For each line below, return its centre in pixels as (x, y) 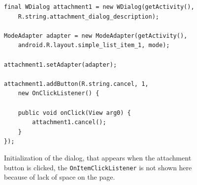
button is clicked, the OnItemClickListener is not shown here (98, 167)
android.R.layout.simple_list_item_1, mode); (94, 45)
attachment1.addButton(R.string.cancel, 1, (76, 84)
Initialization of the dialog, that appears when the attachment (98, 157)
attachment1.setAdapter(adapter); (61, 65)
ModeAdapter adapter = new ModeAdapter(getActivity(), (96, 36)
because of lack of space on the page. (60, 177)
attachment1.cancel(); (69, 122)
